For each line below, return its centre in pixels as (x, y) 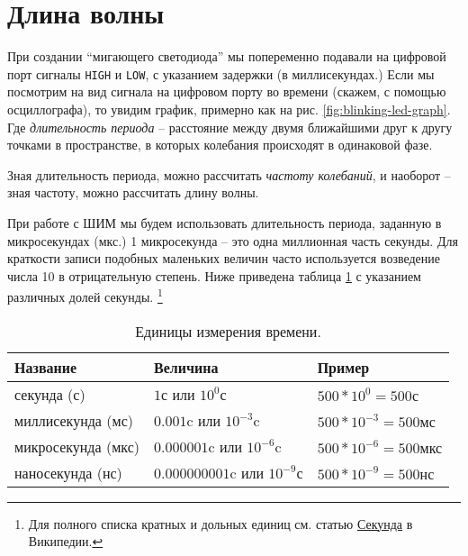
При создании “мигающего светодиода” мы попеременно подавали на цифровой (227, 56)
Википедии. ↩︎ (66, 541)
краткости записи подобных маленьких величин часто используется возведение (224, 258)
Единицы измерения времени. (228, 331)
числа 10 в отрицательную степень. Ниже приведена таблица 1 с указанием (214, 275)
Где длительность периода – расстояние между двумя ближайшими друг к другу (230, 127)
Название (46, 367)
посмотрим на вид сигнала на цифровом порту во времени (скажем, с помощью (227, 91)
